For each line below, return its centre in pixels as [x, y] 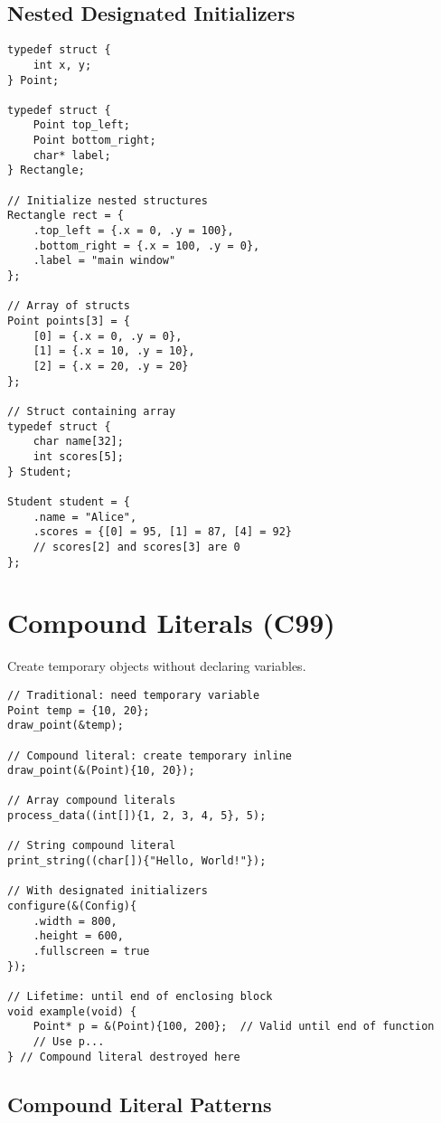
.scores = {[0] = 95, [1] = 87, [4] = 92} [162, 532]
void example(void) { [72, 1011]
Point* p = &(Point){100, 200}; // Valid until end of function [234, 1027]
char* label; [72, 155]
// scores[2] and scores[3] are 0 [136, 547]
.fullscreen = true [91, 952]
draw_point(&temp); [66, 726]
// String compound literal [92, 846]
